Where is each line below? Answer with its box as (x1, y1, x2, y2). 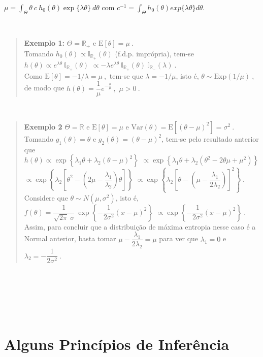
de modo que (24, 82, 64, 93)
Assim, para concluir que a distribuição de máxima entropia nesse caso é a (24, 221, 256, 232)
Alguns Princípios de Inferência (4, 334, 229, 354)
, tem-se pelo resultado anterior (161, 133, 259, 144)
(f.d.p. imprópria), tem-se (115, 48, 194, 58)
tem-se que (109, 70, 143, 81)
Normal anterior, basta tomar (24, 233, 116, 244)
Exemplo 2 (24, 121, 62, 132)
